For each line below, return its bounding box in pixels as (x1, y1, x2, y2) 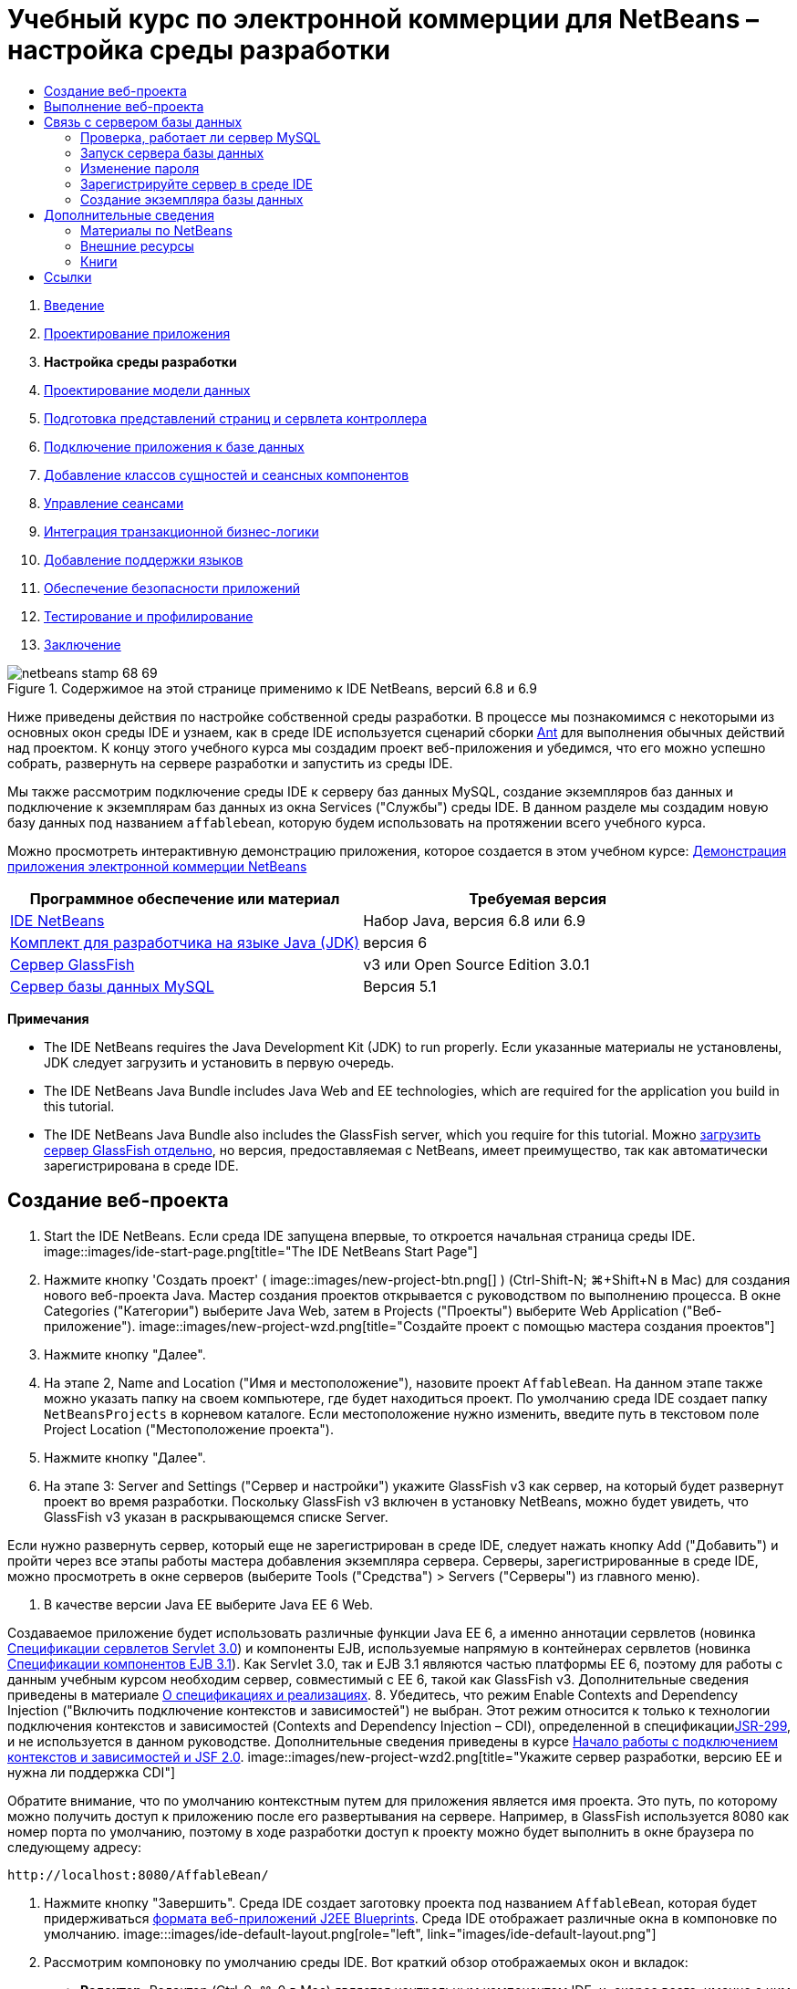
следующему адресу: (7, 1838, 142, 1855)
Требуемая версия (469, 889, 607, 908)
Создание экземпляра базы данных (80, 191, 304, 207)
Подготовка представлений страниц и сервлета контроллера (44, 410, 428, 426)
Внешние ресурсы (80, 237, 194, 254)
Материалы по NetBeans (80, 222, 233, 238)
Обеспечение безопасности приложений (44, 579, 300, 596)
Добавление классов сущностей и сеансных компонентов (44, 466, 409, 483)
